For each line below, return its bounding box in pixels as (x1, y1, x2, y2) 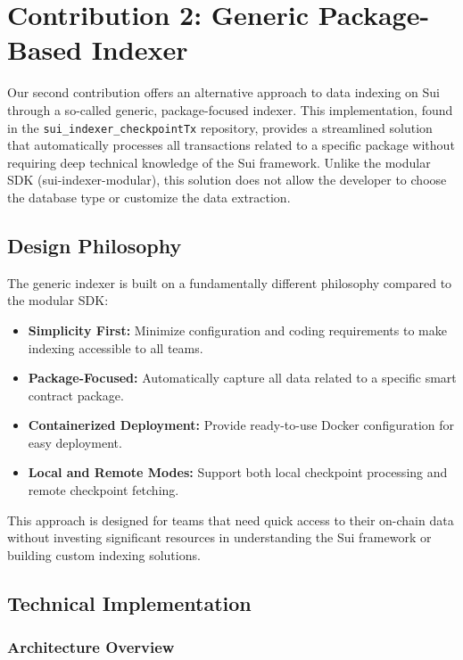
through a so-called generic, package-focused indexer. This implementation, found (7, 100, 453, 119)
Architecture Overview (7, 636, 175, 658)
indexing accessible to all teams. (28, 338, 203, 357)
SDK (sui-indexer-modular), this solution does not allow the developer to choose (7, 170, 447, 189)
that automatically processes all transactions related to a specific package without (7, 136, 455, 154)
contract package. (28, 385, 124, 404)
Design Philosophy (7, 231, 182, 259)
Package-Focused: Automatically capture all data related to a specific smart (28, 368, 457, 387)
